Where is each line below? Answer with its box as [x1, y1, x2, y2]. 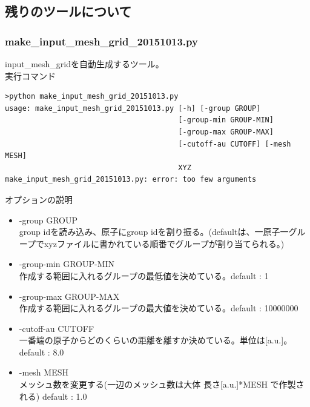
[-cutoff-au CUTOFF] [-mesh [178, 139, 291, 148]
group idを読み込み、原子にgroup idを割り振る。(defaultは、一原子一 [19, 225, 289, 238]
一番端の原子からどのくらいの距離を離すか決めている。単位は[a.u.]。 [19, 334, 292, 346]
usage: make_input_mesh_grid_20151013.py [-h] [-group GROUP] [5, 104, 261, 113]
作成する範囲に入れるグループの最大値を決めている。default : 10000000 [19, 302, 298, 314]
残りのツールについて [5, 2, 132, 21]
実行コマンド [5, 69, 56, 82]
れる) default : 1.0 [19, 389, 87, 402]
